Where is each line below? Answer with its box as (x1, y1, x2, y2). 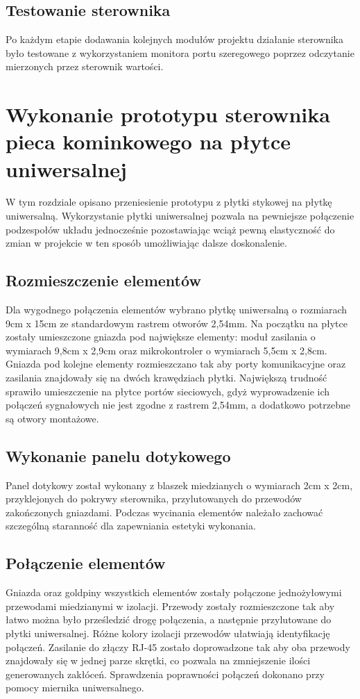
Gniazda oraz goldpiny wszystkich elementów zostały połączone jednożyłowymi (6, 585, 342, 600)
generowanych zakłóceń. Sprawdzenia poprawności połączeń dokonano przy (6, 666, 325, 681)
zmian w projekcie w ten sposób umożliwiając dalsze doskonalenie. (6, 236, 287, 250)
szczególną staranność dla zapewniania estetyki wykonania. (6, 518, 256, 533)
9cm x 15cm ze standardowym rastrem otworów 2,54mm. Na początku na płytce (6, 315, 348, 330)
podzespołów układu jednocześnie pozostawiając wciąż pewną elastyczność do (6, 222, 335, 236)
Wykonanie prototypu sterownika (6, 100, 330, 129)
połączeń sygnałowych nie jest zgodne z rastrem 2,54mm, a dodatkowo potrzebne (6, 397, 350, 412)
